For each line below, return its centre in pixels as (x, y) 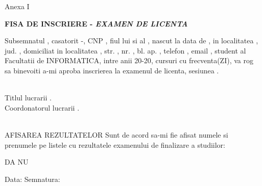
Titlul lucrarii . (28, 98)
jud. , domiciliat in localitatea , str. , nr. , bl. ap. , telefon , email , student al (125, 50)
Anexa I (17, 6)
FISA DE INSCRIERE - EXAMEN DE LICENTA (96, 23)
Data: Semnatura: (32, 179)
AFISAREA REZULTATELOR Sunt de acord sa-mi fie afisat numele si (116, 134)
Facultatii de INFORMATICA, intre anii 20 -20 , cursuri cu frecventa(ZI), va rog (129, 60)
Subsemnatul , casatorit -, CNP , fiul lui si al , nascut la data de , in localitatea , (132, 41)
